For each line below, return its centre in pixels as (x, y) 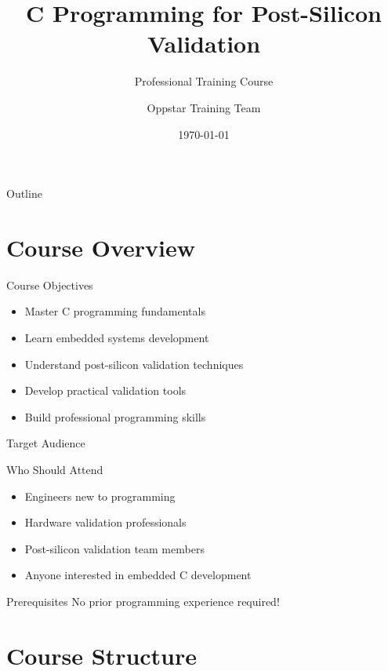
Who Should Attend (55, 469)
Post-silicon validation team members (114, 548)
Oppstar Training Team (204, 107)
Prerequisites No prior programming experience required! (143, 601)
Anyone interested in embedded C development (138, 575)
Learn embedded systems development (117, 337)
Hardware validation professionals (105, 522)
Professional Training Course (204, 81)
